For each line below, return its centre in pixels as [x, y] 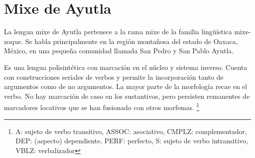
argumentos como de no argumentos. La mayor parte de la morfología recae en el [126, 86]
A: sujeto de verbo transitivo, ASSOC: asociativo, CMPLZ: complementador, [131, 131]
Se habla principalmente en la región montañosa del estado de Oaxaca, [131, 41]
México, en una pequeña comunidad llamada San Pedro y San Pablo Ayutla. [119, 51]
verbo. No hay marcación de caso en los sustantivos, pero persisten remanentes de [127, 96]
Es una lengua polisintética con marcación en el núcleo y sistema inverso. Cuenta [126, 67]
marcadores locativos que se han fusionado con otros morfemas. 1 [102, 106]
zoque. [13, 41]
